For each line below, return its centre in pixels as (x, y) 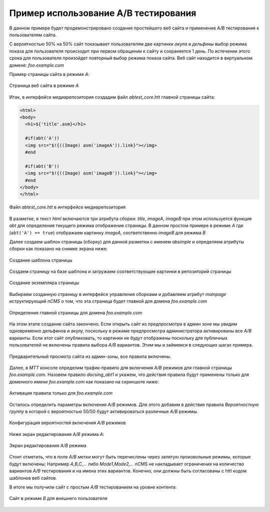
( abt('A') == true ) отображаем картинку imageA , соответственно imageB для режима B (107, 232)
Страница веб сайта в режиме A (44, 85)
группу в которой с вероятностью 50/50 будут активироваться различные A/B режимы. (104, 411)
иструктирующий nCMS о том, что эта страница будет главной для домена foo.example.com (108, 301)
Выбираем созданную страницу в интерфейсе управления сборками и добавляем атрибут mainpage (118, 294)
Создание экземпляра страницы (44, 283)
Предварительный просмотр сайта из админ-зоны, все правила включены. (90, 356)
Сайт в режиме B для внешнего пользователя (58, 498)
